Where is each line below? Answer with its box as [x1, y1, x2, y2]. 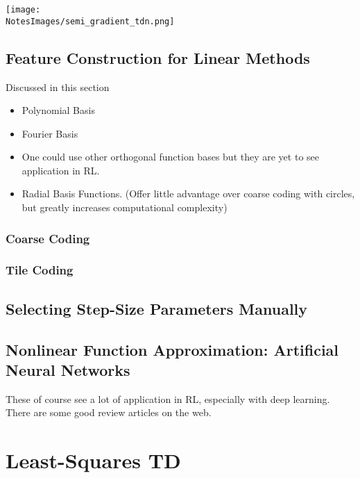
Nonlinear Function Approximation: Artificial [6, 338, 339, 360]
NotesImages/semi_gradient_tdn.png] [6, 16, 175, 26]
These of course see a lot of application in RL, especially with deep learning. [6, 391, 330, 406]
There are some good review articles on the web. [6, 405, 212, 420]
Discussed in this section [6, 79, 110, 94]
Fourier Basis [22, 126, 78, 140]
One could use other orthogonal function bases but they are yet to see [22, 149, 319, 164]
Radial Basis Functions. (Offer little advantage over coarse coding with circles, [22, 186, 355, 201]
